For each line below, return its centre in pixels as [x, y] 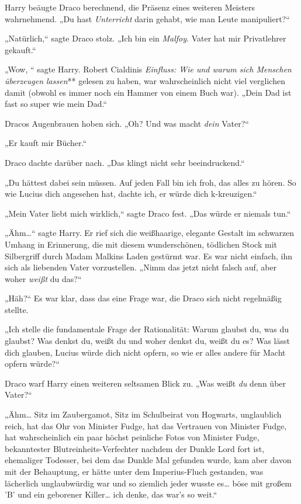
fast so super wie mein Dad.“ [56, 104]
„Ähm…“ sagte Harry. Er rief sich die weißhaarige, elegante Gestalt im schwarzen [150, 233]
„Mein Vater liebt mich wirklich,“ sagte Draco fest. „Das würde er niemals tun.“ [148, 213]
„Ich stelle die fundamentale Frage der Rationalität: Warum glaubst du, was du [147, 329]
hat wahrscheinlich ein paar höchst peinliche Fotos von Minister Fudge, [132, 437]
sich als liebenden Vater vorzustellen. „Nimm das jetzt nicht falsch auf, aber [141, 267]
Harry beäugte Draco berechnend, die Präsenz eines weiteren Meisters [130, 7]
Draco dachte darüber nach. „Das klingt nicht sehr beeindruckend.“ [125, 162]
